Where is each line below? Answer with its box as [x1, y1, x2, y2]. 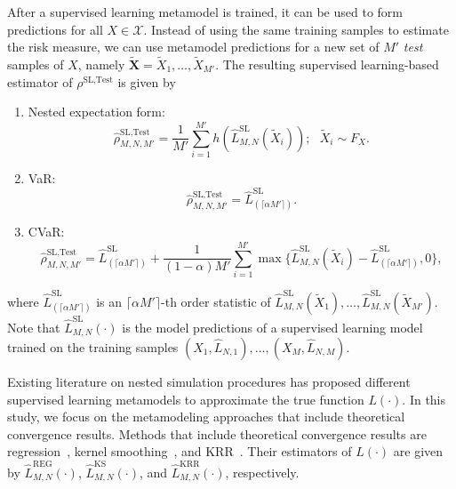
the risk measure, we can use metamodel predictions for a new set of [7, 37, 380, 56]
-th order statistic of [161, 292, 271, 310]
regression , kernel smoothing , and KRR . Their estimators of [7, 442, 352, 461]
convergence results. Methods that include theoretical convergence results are [7, 424, 427, 443]
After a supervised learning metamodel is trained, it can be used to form [7, 3, 404, 20]
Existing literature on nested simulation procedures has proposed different [7, 373, 411, 391]
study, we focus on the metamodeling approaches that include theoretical [7, 407, 405, 426]
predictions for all [7, 20, 103, 38]
